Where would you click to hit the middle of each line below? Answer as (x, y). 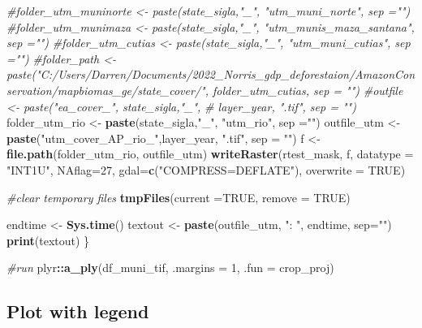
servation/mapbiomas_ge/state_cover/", (108, 90)
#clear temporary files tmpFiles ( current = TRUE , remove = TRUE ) (179, 197)
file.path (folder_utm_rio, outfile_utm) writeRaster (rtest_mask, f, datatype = (210, 154)
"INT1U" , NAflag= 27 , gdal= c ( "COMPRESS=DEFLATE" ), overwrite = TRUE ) (206, 169)
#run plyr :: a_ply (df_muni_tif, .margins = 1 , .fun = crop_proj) (170, 268)
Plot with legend (78, 311)
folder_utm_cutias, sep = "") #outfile (308, 90)
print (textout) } (48, 240)
